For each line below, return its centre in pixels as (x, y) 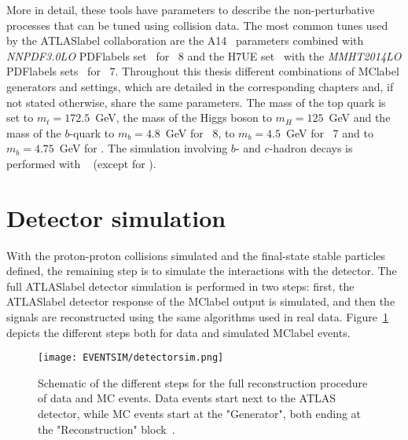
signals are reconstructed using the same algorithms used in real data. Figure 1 (197, 317)
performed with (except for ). (81, 163)
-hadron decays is (311, 148)
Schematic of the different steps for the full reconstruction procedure (203, 382)
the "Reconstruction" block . (107, 429)
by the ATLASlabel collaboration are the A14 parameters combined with (185, 40)
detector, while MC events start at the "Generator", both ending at (200, 414)
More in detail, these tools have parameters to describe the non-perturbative (191, 9)
